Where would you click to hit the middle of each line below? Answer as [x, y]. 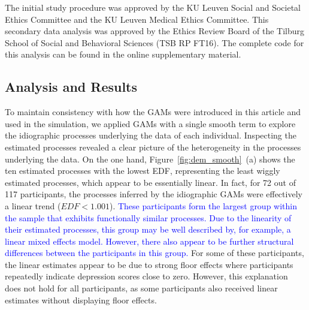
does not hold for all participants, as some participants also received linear [141, 288]
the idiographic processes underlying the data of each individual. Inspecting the [151, 135]
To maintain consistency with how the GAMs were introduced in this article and [153, 112]
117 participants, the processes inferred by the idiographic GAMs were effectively [154, 194]
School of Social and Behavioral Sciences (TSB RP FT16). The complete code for [154, 42]
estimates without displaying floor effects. [81, 300]
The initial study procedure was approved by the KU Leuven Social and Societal [153, 7]
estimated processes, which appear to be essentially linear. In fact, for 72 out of [150, 182]
